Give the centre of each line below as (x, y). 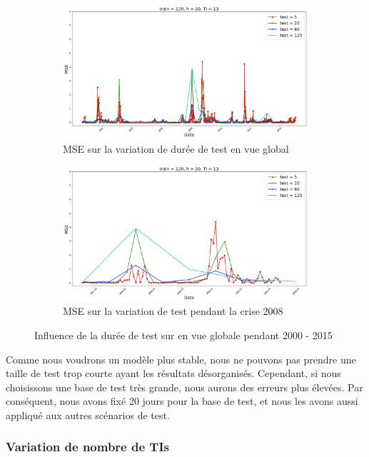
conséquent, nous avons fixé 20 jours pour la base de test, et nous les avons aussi (182, 401)
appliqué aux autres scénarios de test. (88, 415)
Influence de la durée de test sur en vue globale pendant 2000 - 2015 (183, 335)
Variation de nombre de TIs (87, 447)
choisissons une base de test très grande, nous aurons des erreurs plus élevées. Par (184, 387)
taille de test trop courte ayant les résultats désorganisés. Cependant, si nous (173, 373)
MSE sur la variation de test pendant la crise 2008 (173, 311)
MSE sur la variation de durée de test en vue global (176, 148)
